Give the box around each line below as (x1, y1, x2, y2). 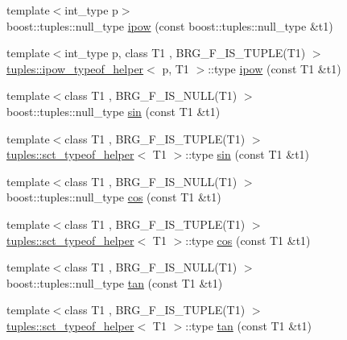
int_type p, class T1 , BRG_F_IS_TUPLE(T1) (64, 44, 306, 61)
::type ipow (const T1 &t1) (208, 60, 341, 77)
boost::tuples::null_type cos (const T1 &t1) (6, 189, 221, 205)
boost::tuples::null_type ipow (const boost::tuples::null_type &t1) (6, 17, 333, 34)
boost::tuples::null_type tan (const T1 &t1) (6, 274, 223, 291)
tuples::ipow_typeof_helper (6, 60, 144, 77)
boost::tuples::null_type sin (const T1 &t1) (6, 102, 221, 119)
